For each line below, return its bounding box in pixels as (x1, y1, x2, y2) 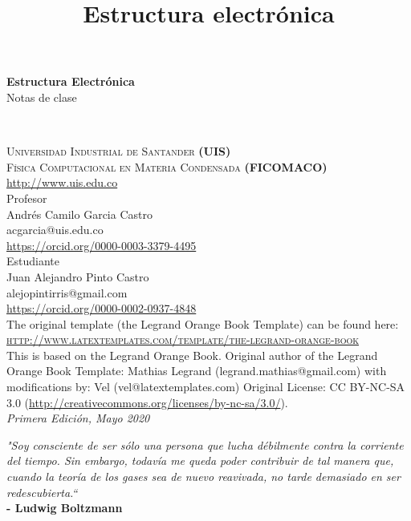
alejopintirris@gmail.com (6, 284, 128, 301)
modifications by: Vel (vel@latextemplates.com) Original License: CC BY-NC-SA (6, 378, 405, 395)
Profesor (6, 189, 47, 206)
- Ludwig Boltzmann (6, 499, 123, 516)
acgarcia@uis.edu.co (6, 221, 104, 238)
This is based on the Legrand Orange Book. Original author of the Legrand (6, 346, 378, 363)
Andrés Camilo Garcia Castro (6, 205, 153, 222)
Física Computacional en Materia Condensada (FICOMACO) (6, 158, 328, 175)
